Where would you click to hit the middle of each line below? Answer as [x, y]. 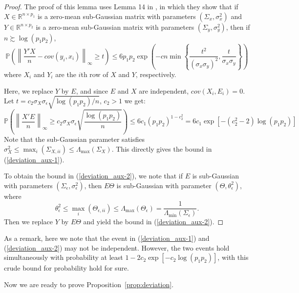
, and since [92, 90]
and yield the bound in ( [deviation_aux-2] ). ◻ [153, 222]
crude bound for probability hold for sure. [66, 268]
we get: [135, 100]
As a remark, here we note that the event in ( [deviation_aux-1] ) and [107, 238]
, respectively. [156, 74]
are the [66, 74]
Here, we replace [29, 90]
